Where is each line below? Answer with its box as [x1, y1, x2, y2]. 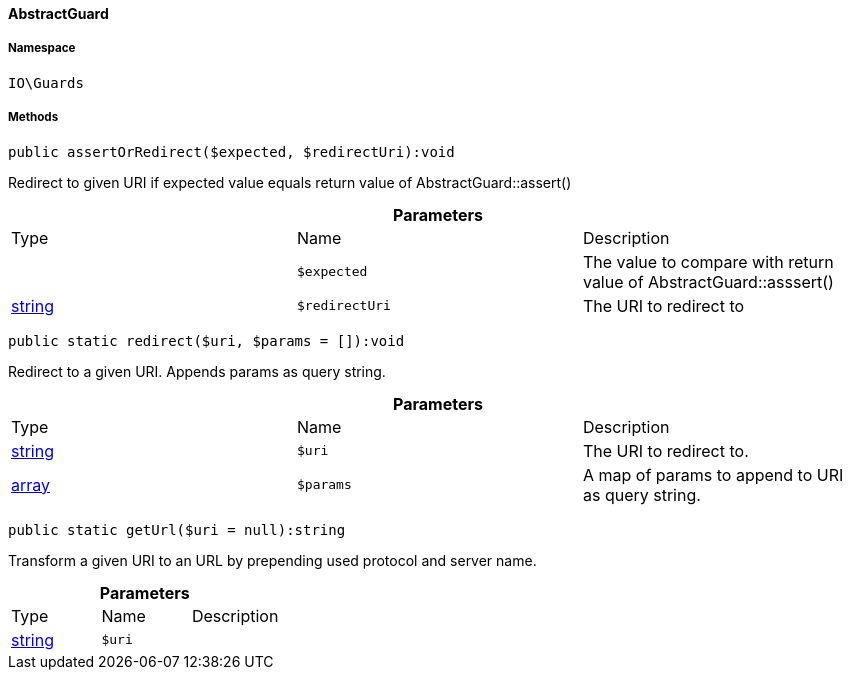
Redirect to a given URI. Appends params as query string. [8, 362, 386, 380]
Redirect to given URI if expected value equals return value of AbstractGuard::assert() [8, 173, 572, 191]
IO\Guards [8, 74, 84, 91]
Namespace [8, 41, 76, 56]
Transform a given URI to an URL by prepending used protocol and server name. [8, 551, 537, 569]
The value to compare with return [582, 251, 834, 272]
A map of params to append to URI [582, 464, 844, 485]
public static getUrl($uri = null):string [8, 521, 346, 538]
